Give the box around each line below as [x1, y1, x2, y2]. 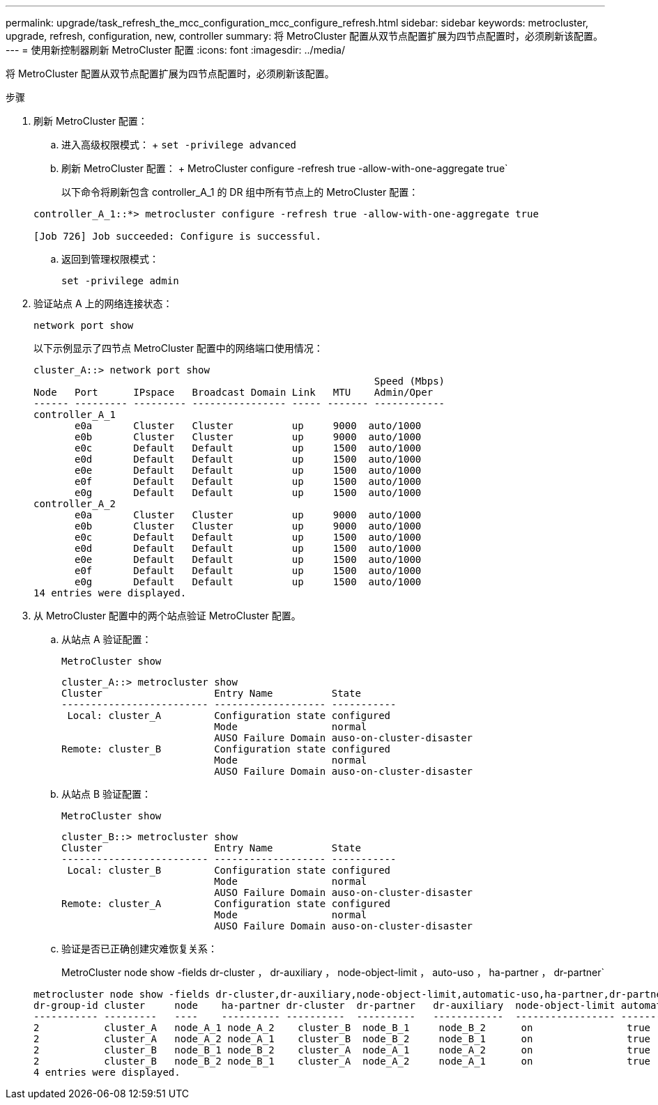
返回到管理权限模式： [61, 253, 159, 265]
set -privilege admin [61, 275, 179, 286]
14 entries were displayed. [33, 587, 187, 598]
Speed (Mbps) [374, 376, 445, 387]
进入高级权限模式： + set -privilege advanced [61, 139, 297, 150]
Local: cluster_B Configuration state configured [67, 865, 391, 876]
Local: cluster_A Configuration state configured [67, 710, 391, 721]
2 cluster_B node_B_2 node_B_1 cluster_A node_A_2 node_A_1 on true [33, 1056, 651, 1067]
